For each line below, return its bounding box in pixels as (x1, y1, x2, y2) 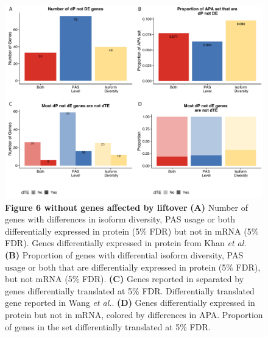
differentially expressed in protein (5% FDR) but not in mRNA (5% (5, 224, 259, 237)
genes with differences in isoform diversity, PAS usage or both (5, 213, 235, 225)
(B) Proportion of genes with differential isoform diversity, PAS (5, 248, 244, 261)
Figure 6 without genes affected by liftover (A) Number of (5, 200, 249, 213)
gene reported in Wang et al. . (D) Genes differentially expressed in (5, 296, 255, 309)
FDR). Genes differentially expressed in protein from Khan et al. (5, 236, 247, 249)
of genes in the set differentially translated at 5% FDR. (5, 320, 211, 333)
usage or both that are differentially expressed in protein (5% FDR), (5, 260, 261, 273)
